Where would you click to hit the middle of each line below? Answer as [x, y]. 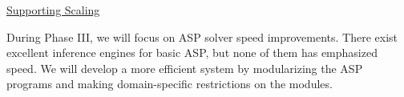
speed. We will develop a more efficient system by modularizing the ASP [185, 68]
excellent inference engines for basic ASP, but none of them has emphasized [192, 53]
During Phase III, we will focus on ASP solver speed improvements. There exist [202, 36]
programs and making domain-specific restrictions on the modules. [170, 84]
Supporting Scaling [53, 10]
